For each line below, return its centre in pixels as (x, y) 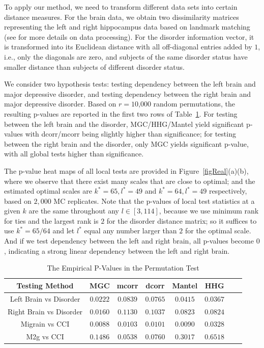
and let (64, 231)
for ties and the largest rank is (51, 220)
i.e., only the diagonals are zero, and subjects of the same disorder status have (126, 56)
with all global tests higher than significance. (74, 154)
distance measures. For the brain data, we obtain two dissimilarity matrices (122, 17)
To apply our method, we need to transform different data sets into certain (121, 7)
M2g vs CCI (45, 337)
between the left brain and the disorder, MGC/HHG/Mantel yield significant (124, 124)
